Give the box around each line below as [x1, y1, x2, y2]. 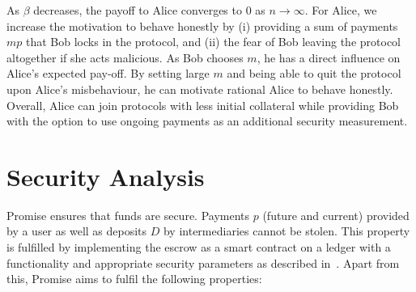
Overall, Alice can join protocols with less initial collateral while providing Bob [6, 96, 399, 113]
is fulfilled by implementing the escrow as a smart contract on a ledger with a [6, 239, 391, 256]
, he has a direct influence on [257, 49, 401, 66]
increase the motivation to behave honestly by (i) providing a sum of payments [6, 17, 398, 34]
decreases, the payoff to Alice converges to [33, 2, 242, 18]
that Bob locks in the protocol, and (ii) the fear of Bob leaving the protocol [26, 33, 401, 50]
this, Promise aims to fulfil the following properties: [6, 270, 262, 287]
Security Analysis [6, 159, 205, 193]
